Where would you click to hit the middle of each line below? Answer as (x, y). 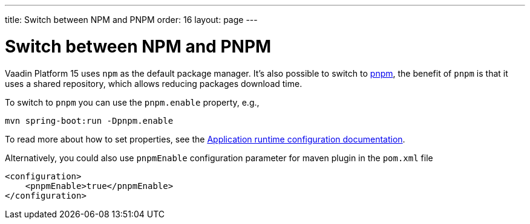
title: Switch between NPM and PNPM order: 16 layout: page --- (131, 20)
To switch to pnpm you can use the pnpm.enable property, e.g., (132, 102)
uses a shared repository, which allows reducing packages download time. (154, 83)
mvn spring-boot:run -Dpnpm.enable (89, 120)
